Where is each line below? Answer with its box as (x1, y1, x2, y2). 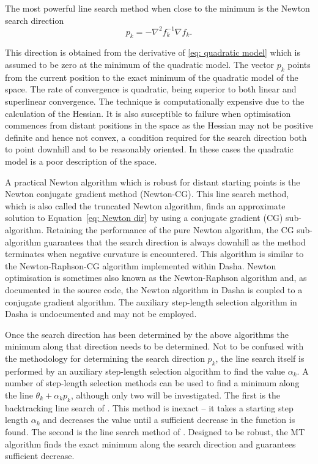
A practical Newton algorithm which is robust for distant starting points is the (5, 175, 300, 188)
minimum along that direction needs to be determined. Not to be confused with (5, 340, 304, 353)
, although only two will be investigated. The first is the (70, 388, 281, 401)
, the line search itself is (215, 351, 305, 364)
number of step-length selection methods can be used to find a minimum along (5, 376, 300, 389)
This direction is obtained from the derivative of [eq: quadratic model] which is (5, 46, 301, 59)
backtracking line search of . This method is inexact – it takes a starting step (5, 401, 294, 414)
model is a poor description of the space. (5, 155, 157, 168)
